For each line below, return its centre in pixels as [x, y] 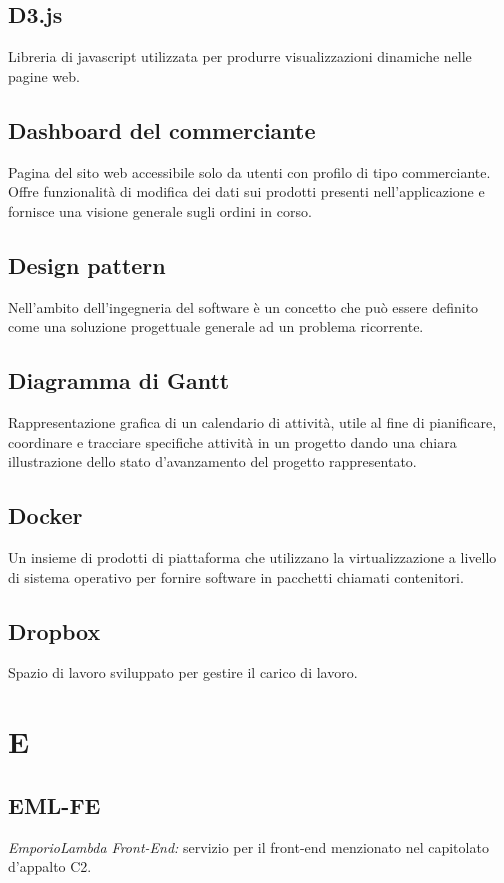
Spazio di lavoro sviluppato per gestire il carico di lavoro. [183, 672]
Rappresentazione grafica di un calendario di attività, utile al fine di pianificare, [252, 421]
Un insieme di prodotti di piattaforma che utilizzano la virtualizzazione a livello [252, 556]
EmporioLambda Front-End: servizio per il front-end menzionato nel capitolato [248, 846]
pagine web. [44, 75]
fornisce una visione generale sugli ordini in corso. [160, 210]
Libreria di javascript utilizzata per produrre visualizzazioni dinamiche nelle [240, 56]
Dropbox [54, 630]
